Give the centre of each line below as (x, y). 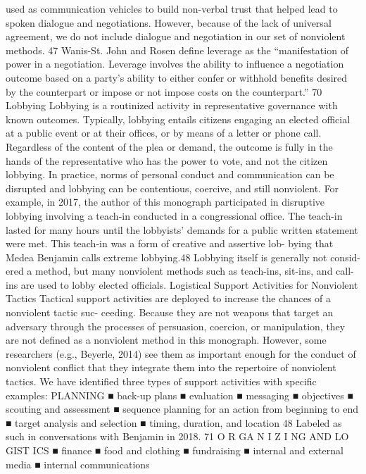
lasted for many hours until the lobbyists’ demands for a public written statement (182, 229)
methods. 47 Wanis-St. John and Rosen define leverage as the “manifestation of (177, 50)
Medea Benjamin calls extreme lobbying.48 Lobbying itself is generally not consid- (183, 257)
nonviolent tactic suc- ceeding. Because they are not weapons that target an (170, 312)
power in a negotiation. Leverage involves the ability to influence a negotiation (175, 64)
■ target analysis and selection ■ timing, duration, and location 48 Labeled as (174, 422)
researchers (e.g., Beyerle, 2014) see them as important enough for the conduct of (181, 353)
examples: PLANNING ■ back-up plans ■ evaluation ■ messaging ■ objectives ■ (179, 395)
